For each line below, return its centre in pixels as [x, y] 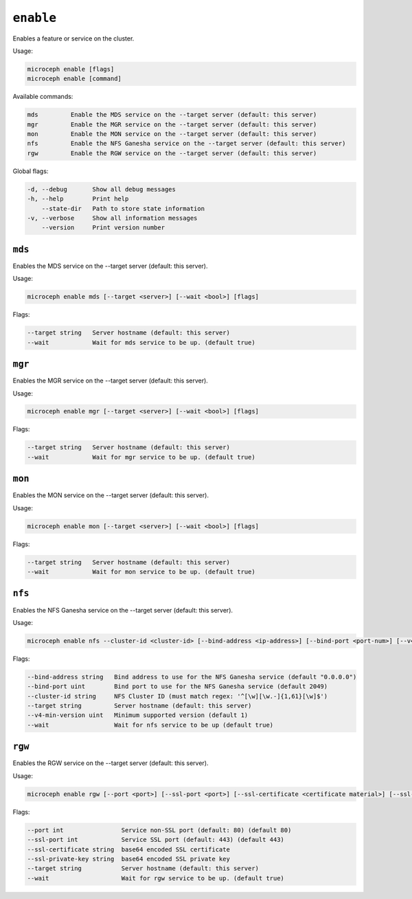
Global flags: [31, 171]
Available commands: [43, 97]
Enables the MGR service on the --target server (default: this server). [111, 380]
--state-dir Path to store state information [123, 208]
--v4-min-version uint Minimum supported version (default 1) [138, 715]
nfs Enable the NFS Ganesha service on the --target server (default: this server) [186, 144]
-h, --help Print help [78, 199]
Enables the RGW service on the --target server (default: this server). [111, 763]
